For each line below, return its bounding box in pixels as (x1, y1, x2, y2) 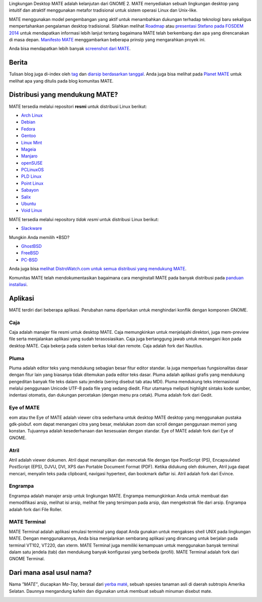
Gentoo (21, 133, 36, 138)
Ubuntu (21, 201, 36, 206)
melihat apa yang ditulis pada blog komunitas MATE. (9, 78, 114, 84)
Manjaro (21, 153, 38, 159)
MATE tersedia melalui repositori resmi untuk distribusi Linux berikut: (9, 103, 147, 109)
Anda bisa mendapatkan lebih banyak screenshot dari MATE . (9, 46, 131, 52)
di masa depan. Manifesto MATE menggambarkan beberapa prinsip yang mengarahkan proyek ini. (9, 36, 206, 42)
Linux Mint (21, 139, 42, 145)
